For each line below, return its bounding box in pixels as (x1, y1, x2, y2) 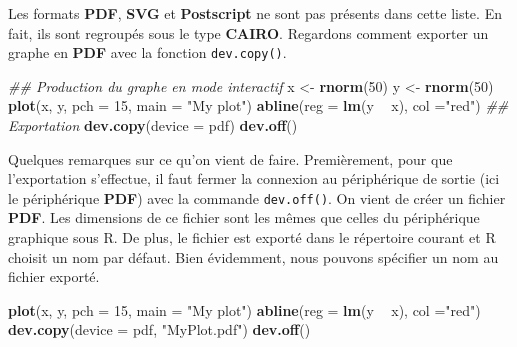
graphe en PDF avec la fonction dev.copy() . (8, 42, 287, 63)
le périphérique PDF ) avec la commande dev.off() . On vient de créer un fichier (8, 187, 506, 208)
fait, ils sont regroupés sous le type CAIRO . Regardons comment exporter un (8, 22, 489, 43)
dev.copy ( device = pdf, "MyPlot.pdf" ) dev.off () (8, 319, 311, 340)
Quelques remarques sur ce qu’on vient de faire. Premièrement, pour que (8, 148, 453, 169)
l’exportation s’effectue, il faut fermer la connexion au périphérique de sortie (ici (8, 168, 500, 189)
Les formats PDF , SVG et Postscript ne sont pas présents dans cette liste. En (8, 3, 502, 23)
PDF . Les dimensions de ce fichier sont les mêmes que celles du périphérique (8, 207, 480, 228)
